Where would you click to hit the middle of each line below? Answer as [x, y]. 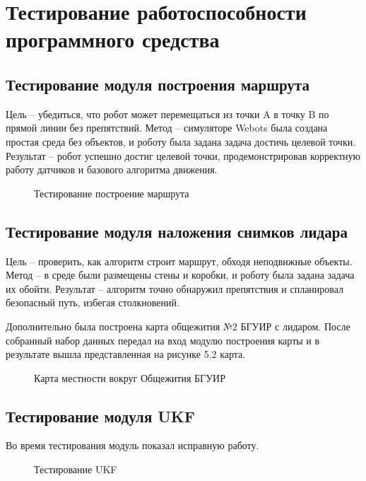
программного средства [113, 39]
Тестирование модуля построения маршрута [158, 84]
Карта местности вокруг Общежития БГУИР [130, 377]
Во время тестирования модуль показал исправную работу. [132, 445]
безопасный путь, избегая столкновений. [93, 302]
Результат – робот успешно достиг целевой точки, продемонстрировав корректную [183, 155]
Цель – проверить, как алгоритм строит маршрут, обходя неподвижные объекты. [179, 261]
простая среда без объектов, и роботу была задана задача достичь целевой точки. [181, 141]
